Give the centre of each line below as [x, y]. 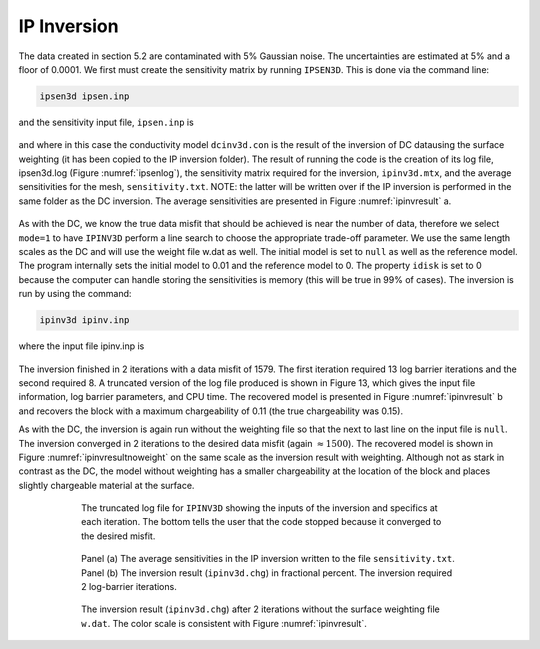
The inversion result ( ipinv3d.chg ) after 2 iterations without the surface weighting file [260, 609]
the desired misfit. [118, 536]
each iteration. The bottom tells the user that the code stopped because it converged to [261, 522]
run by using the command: [75, 294]
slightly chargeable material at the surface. [106, 485]
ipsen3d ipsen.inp [84, 96]
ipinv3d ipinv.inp [84, 320]
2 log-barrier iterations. [129, 587]
